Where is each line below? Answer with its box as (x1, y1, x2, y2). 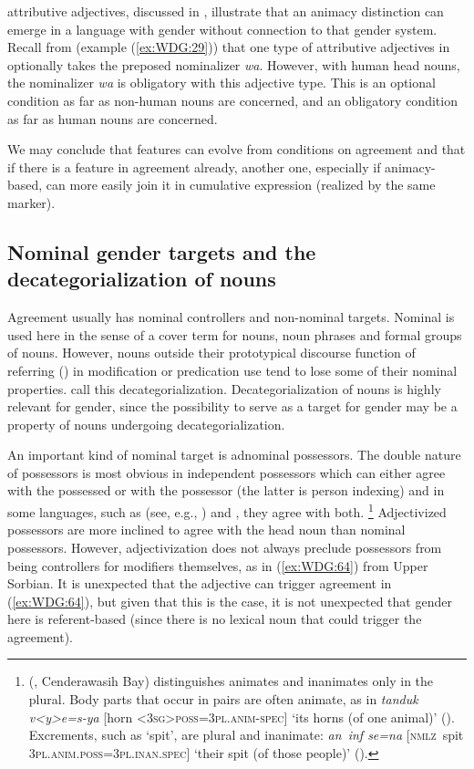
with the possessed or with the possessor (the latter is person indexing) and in (7, 481, 445, 500)
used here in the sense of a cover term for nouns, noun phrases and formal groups (7, 325, 462, 344)
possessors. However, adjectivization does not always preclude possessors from (7, 537, 442, 556)
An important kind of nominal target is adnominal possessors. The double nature (7, 445, 461, 464)
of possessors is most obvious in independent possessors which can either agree (7, 462, 446, 482)
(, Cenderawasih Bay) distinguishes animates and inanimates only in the (28, 671, 434, 691)
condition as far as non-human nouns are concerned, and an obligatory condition (7, 90, 458, 109)
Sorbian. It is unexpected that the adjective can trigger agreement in (7, 574, 392, 593)
